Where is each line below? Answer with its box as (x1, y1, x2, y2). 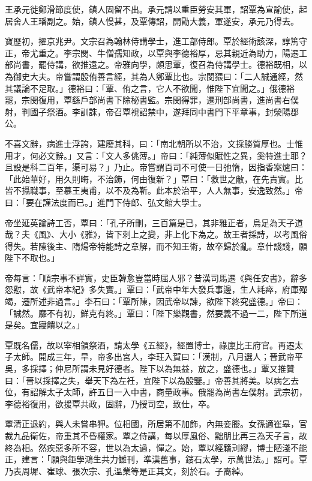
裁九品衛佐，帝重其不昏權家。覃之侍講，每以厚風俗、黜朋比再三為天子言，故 (5, 429, 307, 441)
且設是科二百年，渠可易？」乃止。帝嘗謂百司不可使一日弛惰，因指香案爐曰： (5, 161, 307, 173)
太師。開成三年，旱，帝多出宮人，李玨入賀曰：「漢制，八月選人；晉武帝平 (13, 350, 303, 363)
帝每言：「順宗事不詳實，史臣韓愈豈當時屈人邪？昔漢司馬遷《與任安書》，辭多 (5, 271, 307, 284)
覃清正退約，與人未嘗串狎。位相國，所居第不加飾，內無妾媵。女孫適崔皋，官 (5, 417, 307, 430)
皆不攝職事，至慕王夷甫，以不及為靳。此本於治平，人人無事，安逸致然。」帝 (5, 184, 303, 197)
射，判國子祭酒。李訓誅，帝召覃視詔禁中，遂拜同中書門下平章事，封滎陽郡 (5, 105, 299, 118)
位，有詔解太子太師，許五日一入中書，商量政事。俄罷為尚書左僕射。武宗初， (5, 386, 307, 398)
